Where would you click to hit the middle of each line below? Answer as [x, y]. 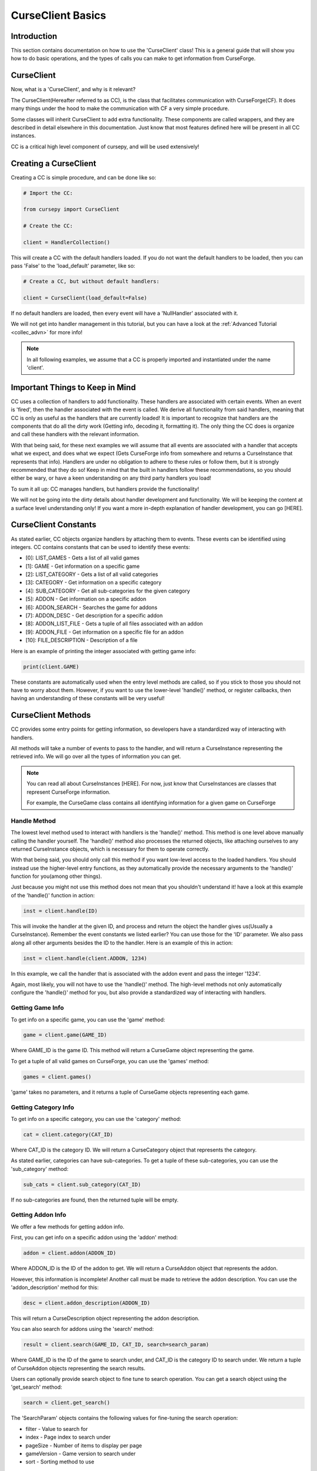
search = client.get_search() [67, 1403]
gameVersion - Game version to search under [81, 1454]
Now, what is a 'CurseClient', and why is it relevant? [73, 89]
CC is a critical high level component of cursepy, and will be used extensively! [105, 147]
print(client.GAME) [51, 667]
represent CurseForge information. [69, 792]
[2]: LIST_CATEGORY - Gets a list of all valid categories [92, 574]
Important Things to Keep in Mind [73, 387]
